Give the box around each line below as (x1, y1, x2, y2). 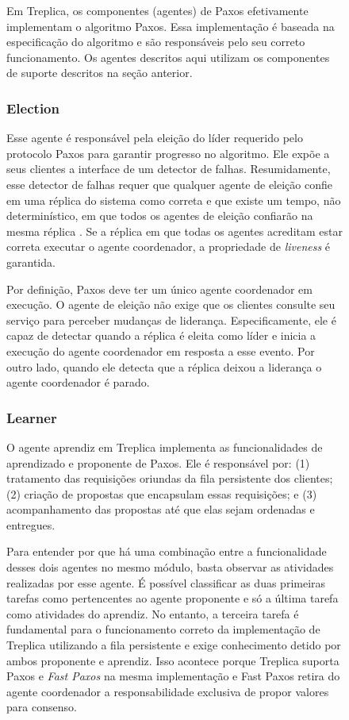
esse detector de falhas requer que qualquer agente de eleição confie (6, 175, 332, 192)
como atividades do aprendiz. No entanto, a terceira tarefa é (6, 605, 299, 622)
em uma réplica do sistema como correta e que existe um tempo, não (6, 191, 341, 208)
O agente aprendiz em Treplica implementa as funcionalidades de (6, 438, 323, 455)
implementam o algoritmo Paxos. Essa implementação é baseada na (6, 17, 335, 34)
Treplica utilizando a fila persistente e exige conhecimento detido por (6, 637, 341, 653)
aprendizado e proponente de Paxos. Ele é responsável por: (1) (6, 454, 310, 471)
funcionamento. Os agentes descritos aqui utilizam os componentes (6, 48, 330, 65)
